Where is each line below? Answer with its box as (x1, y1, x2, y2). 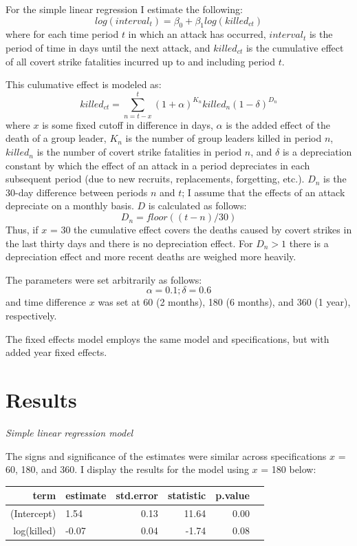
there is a (289, 235, 329, 250)
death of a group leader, (6, 131, 107, 145)
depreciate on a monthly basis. (6, 198, 134, 213)
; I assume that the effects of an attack (182, 185, 345, 199)
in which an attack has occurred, (128, 27, 266, 41)
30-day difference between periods (6, 185, 148, 199)
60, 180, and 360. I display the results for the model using (6, 462, 249, 476)
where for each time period (6, 27, 119, 41)
